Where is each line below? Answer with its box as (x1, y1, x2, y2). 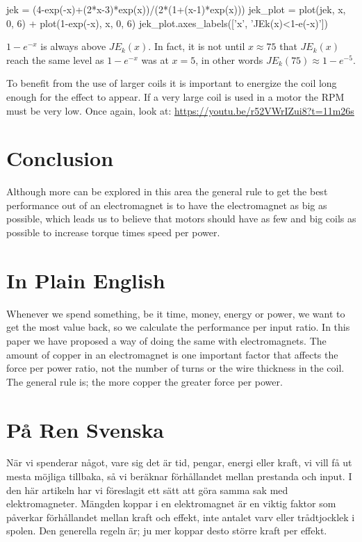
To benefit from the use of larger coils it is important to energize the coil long (6, 76, 337, 90)
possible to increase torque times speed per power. (6, 225, 220, 240)
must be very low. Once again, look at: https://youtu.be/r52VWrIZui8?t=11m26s (6, 103, 354, 117)
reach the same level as (6, 52, 104, 67)
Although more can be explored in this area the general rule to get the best (6, 184, 328, 199)
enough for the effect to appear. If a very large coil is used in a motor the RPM (6, 89, 345, 104)
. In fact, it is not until (148, 39, 245, 54)
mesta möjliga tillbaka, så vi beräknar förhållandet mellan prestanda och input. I (6, 469, 352, 484)
